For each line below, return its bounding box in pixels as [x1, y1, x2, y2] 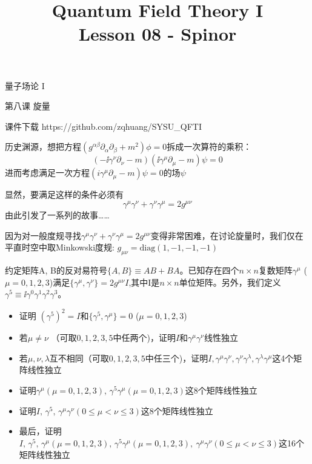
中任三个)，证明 [145, 351, 208, 364]
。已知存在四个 [179, 264, 239, 276]
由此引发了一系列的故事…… [5, 209, 110, 221]
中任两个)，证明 [113, 331, 176, 344]
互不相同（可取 [49, 351, 109, 364]
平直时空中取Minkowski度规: [5, 241, 115, 254]
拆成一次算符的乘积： [167, 140, 252, 153]
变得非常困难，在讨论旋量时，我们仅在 [150, 229, 304, 241]
